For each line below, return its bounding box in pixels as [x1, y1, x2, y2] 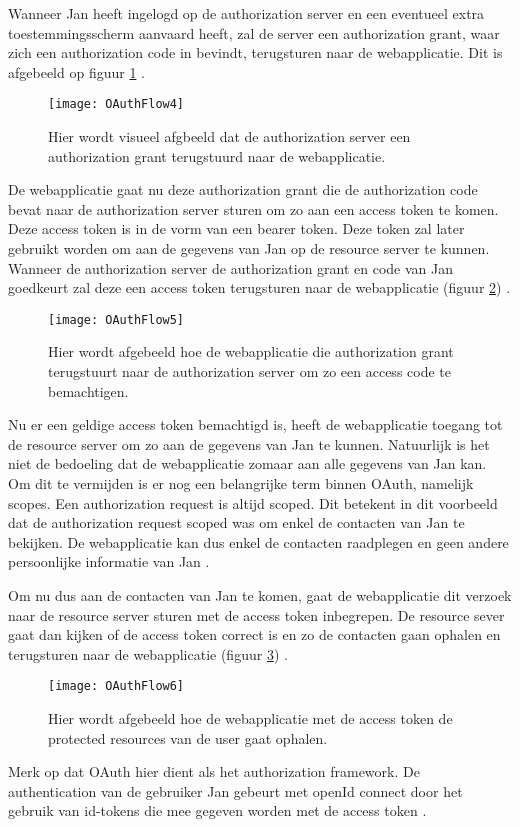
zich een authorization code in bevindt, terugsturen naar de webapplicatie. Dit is [8, 42, 503, 63]
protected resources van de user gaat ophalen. [48, 727, 328, 748]
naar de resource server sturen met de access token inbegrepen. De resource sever [8, 604, 505, 625]
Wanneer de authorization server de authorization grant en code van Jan [8, 257, 454, 278]
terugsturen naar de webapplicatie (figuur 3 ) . [8, 643, 288, 664]
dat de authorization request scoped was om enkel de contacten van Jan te [8, 512, 465, 533]
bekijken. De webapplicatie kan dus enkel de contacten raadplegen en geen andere [8, 531, 509, 552]
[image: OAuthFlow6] [48, 679, 185, 694]
